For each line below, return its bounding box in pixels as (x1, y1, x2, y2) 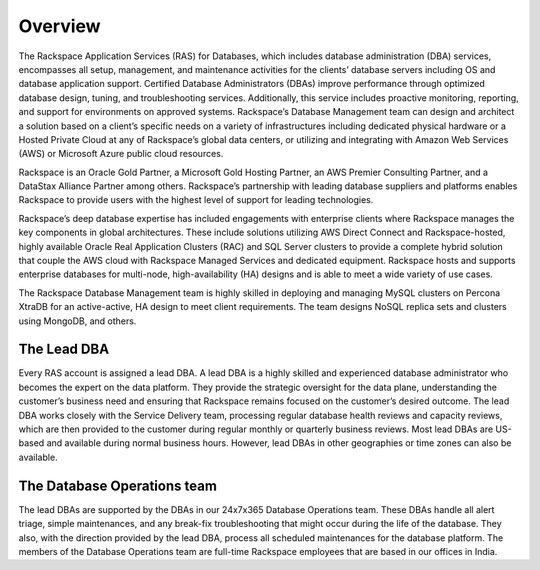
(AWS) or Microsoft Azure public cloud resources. (18, 148, 224, 160)
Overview (18, 15, 101, 37)
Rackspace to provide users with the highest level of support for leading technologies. (18, 194, 374, 206)
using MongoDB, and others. (18, 315, 137, 327)
